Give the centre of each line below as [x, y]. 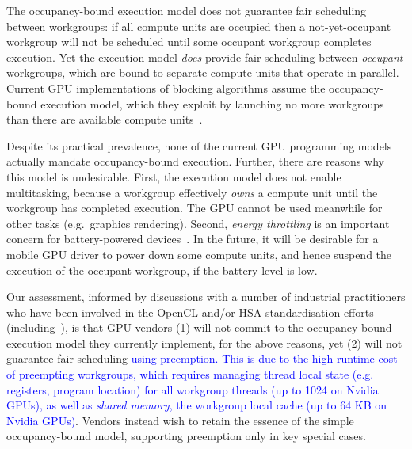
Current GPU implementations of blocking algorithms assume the [166, 88]
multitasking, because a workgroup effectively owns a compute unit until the [192, 192]
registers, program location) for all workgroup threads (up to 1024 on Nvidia [193, 389]
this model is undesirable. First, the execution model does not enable [174, 176]
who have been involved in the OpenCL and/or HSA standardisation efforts [190, 312]
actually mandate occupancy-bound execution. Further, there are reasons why [195, 161]
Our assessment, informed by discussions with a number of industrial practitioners [206, 297]
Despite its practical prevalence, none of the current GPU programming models [199, 145]
